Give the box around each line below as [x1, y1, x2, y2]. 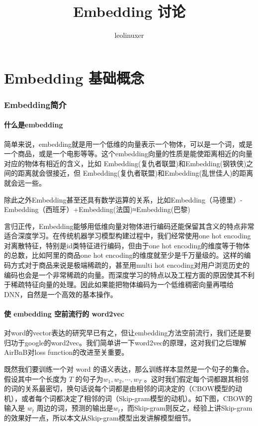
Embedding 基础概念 [4, 67, 145, 88]
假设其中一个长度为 [4, 373, 67, 384]
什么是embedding [4, 119, 63, 130]
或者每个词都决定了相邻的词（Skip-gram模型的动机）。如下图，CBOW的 [21, 393, 253, 403]
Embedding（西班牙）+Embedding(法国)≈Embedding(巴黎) [4, 204, 190, 214]
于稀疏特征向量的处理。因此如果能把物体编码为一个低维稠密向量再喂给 [4, 279, 234, 290]
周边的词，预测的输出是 [36, 403, 113, 413]
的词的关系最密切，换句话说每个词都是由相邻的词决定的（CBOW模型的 [4, 383, 235, 394]
